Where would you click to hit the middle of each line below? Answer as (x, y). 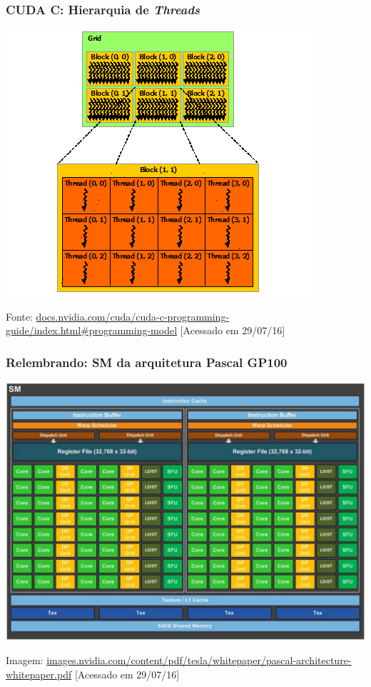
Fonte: (19, 316)
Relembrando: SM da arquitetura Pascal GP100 (147, 362)
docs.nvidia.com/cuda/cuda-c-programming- (133, 316)
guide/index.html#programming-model (92, 330)
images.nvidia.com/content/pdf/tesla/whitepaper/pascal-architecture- (199, 660)
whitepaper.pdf (39, 674)
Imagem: (25, 660)
